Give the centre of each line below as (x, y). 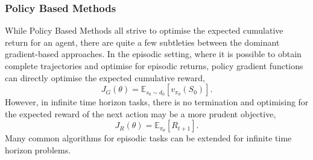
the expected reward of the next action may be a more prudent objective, (141, 113)
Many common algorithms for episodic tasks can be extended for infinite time (148, 138)
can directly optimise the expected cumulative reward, (105, 77)
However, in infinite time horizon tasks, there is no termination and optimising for (157, 102)
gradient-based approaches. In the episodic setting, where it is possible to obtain (153, 54)
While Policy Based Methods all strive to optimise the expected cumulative (144, 30)
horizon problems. (38, 149)
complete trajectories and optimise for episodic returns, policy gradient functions (154, 66)
